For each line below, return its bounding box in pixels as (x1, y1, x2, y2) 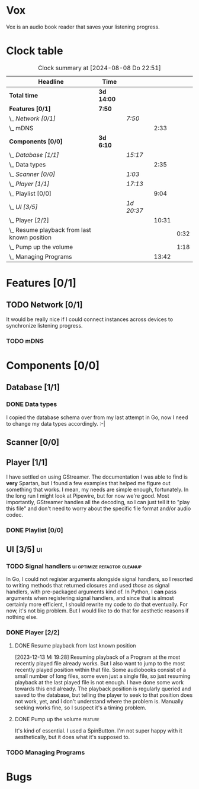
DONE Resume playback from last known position (14, 642, 136, 649)
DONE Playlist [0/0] (6, 526, 63, 534)
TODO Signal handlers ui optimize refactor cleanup (6, 562, 142, 571)
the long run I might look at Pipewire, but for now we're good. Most (6, 492, 170, 499)
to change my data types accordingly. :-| (6, 420, 105, 427)
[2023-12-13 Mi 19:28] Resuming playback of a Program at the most (14, 653, 181, 661)
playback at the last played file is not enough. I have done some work (14, 678, 184, 686)
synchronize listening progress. (6, 322, 83, 329)
